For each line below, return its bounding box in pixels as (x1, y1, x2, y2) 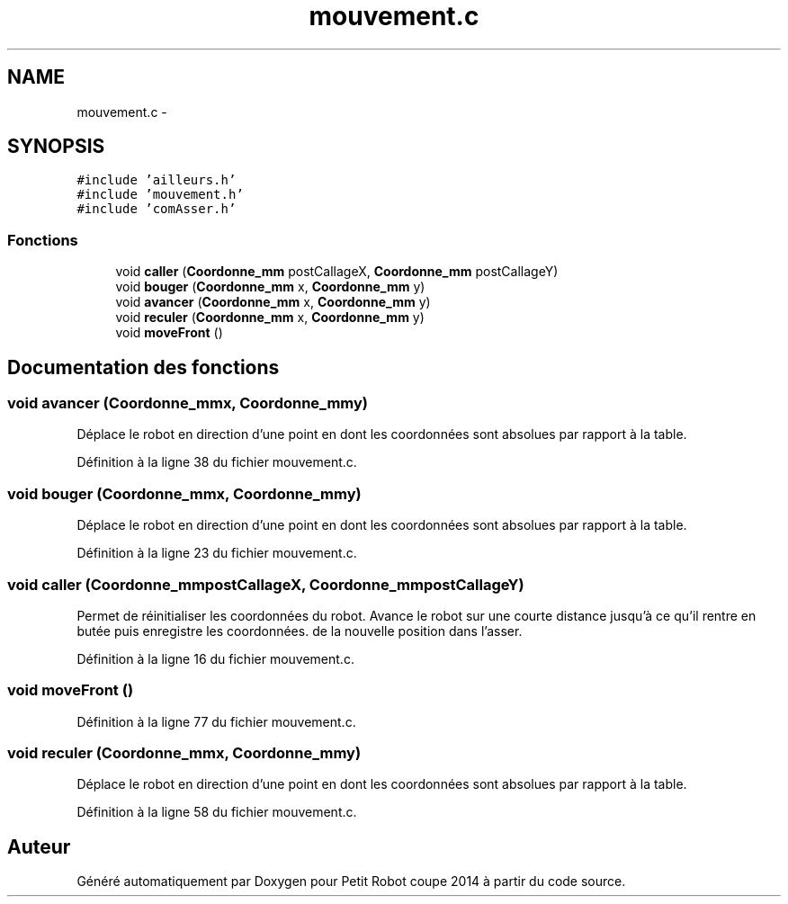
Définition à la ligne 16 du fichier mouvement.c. (76, 650, 354, 667)
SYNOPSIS (7, 135, 105, 158)
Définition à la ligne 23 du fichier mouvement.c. (76, 545, 357, 561)
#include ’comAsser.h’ (76, 201, 237, 217)
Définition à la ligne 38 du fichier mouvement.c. (76, 454, 357, 470)
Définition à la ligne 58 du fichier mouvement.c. (76, 804, 357, 820)
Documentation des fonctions (7, 355, 280, 379)
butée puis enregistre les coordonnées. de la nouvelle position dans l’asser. (76, 622, 523, 639)
